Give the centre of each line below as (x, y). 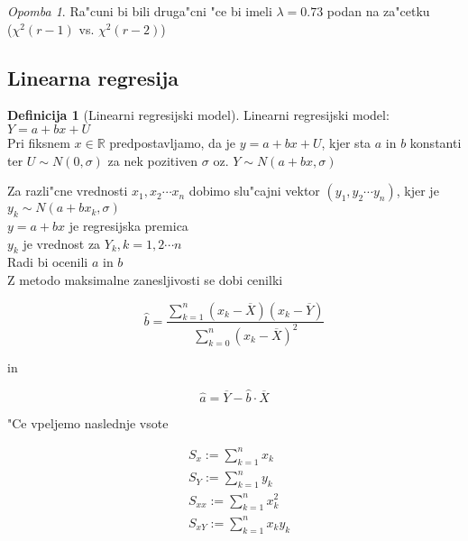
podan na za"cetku (378, 11)
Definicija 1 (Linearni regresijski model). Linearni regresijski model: (198, 115)
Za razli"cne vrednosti (68, 191)
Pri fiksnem (39, 142)
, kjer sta (346, 142)
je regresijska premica (128, 225)
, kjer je (418, 191)
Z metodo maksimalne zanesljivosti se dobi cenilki (145, 279)
